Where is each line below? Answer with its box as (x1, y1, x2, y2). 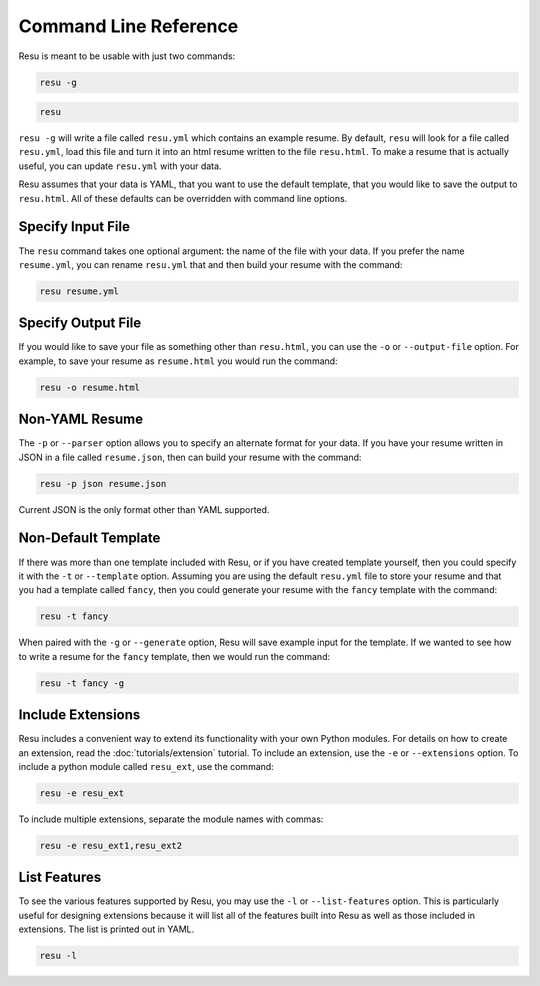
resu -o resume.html (39, 381, 140, 393)
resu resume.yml (39, 285, 120, 297)
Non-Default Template (18, 530, 161, 547)
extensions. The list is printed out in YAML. (18, 923, 195, 935)
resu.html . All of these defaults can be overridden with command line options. (18, 192, 348, 204)
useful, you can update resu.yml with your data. (18, 160, 222, 172)
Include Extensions (18, 706, 141, 724)
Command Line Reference (18, 15, 239, 37)
